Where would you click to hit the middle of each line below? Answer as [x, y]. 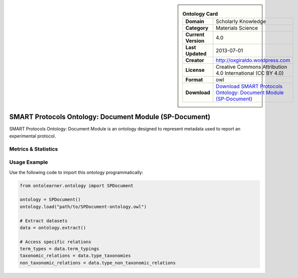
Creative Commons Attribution [251, 67]
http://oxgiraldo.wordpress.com [253, 60]
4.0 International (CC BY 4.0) [250, 73]
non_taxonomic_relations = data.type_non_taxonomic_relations [98, 263]
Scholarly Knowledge [241, 22]
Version [195, 41]
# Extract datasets [44, 221]
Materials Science [237, 28]
